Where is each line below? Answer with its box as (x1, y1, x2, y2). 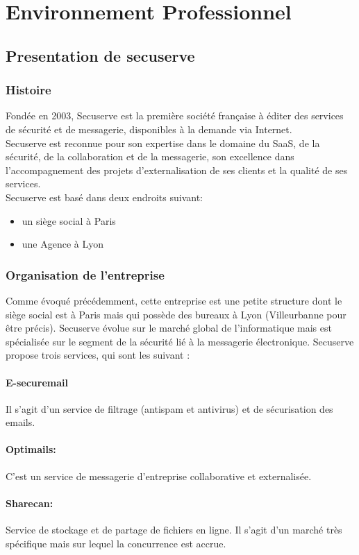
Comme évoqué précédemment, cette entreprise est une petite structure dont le (6, 293, 342, 307)
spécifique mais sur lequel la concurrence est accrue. (6, 536, 226, 550)
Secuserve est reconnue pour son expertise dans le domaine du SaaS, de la (6, 135, 320, 150)
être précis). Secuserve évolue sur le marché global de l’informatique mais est (6, 321, 332, 335)
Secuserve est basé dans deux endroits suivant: (6, 189, 203, 204)
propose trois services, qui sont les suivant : (6, 348, 190, 362)
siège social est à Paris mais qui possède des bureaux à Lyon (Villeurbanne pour (6, 307, 347, 321)
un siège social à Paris (22, 213, 116, 228)
